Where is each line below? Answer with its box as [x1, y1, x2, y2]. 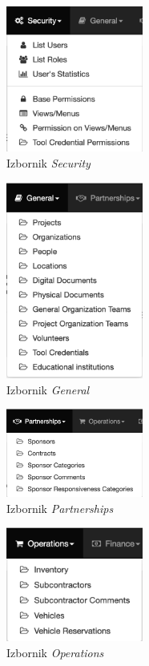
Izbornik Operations [6, 644, 104, 660]
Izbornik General [6, 381, 90, 398]
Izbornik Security [6, 155, 91, 171]
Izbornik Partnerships [6, 499, 114, 516]
